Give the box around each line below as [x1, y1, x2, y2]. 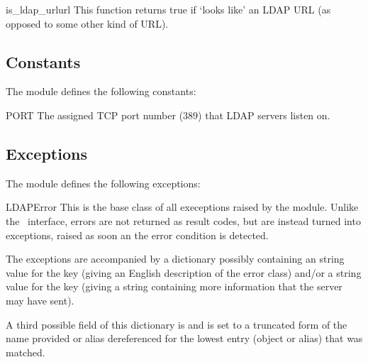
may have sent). [6, 292, 74, 307]
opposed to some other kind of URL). [6, 16, 169, 31]
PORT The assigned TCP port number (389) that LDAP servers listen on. [6, 107, 330, 122]
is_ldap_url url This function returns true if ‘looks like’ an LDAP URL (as [6, 2, 331, 16]
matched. [6, 344, 45, 359]
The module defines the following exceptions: [6, 175, 201, 190]
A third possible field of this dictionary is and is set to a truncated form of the [6, 317, 347, 331]
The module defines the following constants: [6, 84, 196, 99]
